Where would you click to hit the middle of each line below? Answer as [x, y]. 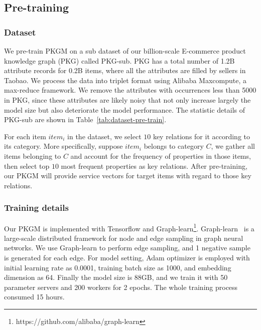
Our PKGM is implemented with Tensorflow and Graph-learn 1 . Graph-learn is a [129, 227]
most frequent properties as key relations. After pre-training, [154, 166]
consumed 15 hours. [34, 297]
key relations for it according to [201, 136]
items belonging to [33, 155]
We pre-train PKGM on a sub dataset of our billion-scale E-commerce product [125, 51]
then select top [27, 166]
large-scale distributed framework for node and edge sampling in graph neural [124, 238]
